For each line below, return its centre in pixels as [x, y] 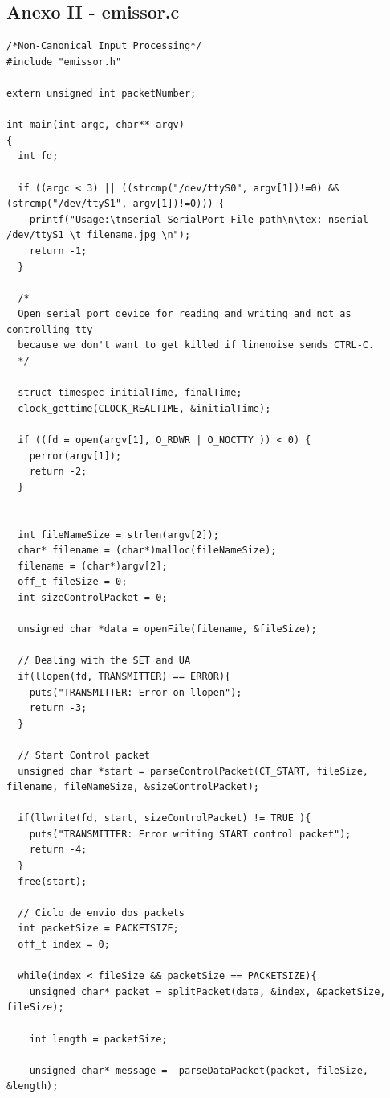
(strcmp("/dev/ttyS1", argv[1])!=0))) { [116, 204]
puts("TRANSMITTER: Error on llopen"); [136, 692]
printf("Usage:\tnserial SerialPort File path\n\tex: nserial [199, 219]
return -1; [58, 251]
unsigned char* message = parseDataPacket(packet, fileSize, [199, 1070]
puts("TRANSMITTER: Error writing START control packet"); [190, 834]
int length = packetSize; [98, 1039]
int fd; [38, 156]
